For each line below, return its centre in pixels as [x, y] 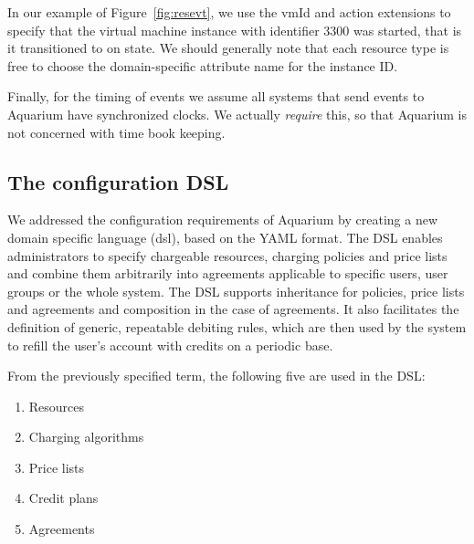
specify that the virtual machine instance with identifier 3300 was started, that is [235, 30]
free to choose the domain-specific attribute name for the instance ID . [203, 65]
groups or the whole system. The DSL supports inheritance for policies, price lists [236, 291]
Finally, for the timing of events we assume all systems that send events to [216, 96]
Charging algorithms [86, 437]
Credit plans [63, 498]
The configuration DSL [118, 181]
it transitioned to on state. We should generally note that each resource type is [228, 48]
